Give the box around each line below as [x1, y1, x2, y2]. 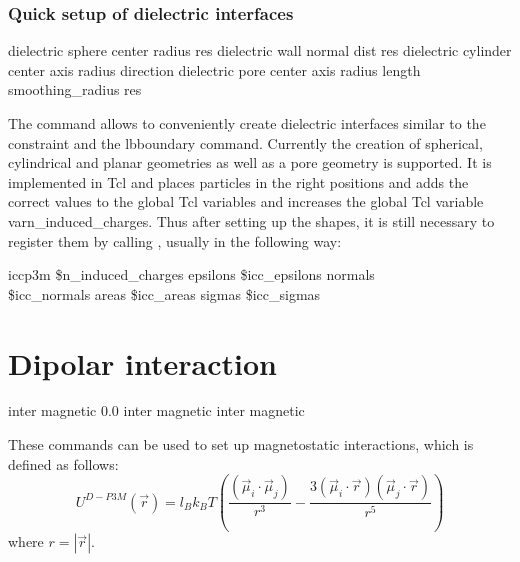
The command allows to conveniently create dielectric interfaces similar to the [8, 113, 486, 133]
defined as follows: [8, 453, 119, 474]
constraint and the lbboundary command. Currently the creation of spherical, [8, 132, 483, 153]
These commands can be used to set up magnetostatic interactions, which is [8, 434, 474, 455]
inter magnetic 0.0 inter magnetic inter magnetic [8, 400, 305, 421]
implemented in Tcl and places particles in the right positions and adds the [8, 171, 469, 192]
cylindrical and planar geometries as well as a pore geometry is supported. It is [8, 152, 492, 173]
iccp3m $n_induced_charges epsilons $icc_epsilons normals [8, 264, 375, 285]
